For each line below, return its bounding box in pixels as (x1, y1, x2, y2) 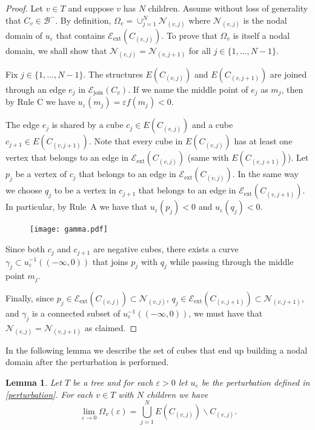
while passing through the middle (170, 255, 294, 267)
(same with (187, 151, 229, 164)
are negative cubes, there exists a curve (93, 243, 239, 255)
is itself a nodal (233, 29, 290, 41)
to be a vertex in (54, 184, 116, 197)
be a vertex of (15, 167, 67, 180)
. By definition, (55, 13, 111, 26)
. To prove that (161, 29, 217, 41)
